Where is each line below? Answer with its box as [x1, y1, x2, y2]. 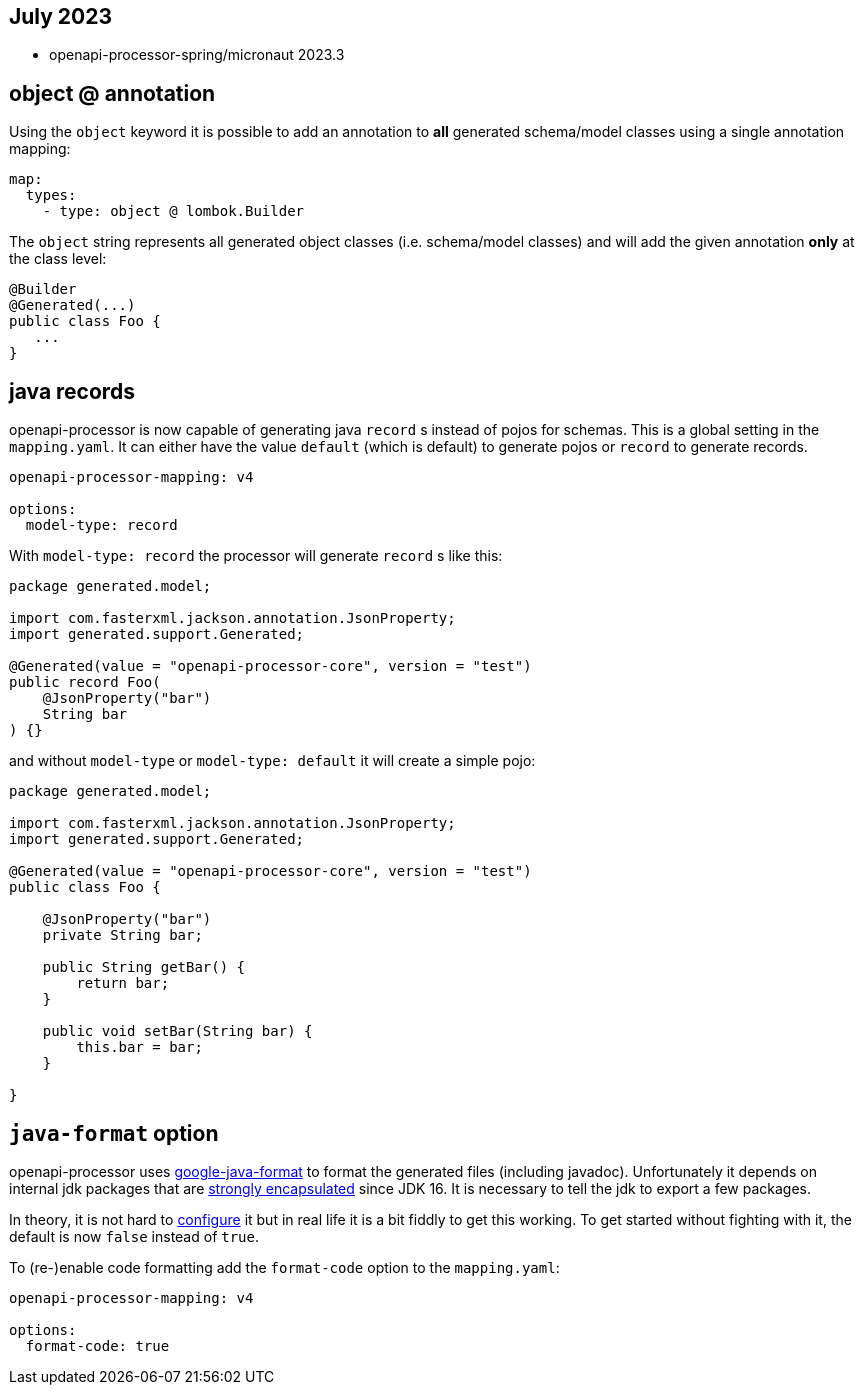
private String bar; [42, 927, 203, 944]
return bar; [76, 975, 170, 992]
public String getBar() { [42, 959, 246, 976]
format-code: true [25, 1337, 170, 1354]
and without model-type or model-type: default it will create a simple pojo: [9, 752, 536, 770]
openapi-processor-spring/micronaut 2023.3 [49, 46, 345, 64]
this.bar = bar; [76, 1039, 203, 1056]
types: [25, 187, 77, 204]
